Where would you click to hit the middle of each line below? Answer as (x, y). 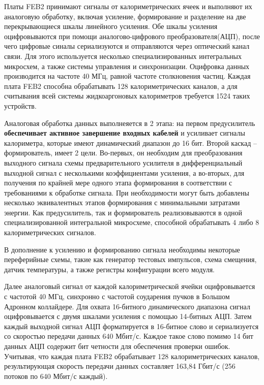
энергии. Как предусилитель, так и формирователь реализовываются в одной (123, 212)
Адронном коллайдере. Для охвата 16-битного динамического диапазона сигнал (127, 306)
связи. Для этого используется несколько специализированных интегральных (123, 56)
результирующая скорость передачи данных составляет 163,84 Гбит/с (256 (120, 366)
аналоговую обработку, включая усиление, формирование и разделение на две (125, 16)
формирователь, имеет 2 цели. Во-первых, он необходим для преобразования (123, 153)
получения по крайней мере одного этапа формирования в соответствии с (118, 183)
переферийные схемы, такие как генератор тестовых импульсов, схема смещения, (130, 259)
